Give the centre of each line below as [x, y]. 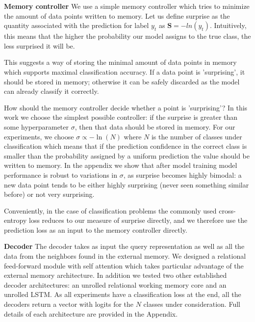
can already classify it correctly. [51, 91]
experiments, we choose [39, 136]
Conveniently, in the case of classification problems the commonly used [110, 210]
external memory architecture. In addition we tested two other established [115, 275]
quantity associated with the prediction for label [76, 25]
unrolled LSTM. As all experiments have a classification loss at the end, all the [123, 294]
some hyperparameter [37, 126]
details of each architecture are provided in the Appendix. [91, 313]
